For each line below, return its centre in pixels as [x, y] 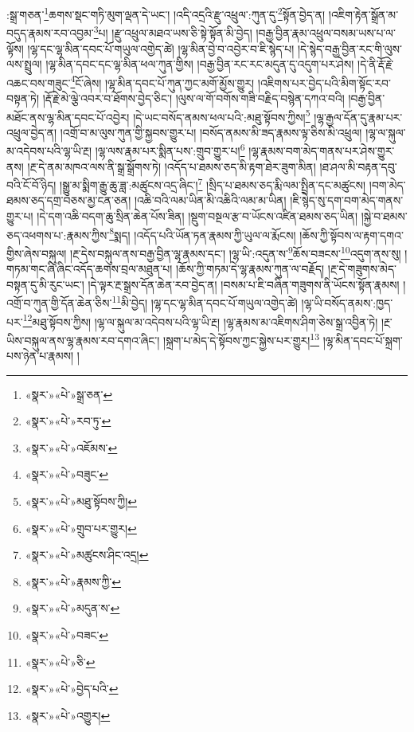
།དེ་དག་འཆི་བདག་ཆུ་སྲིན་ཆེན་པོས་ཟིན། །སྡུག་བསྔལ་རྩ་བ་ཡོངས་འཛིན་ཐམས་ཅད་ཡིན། [197, 216]
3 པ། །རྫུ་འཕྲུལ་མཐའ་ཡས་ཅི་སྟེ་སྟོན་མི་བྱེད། [173, 31]
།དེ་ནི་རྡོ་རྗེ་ [376, 64]
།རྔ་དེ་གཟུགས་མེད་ [362, 269]
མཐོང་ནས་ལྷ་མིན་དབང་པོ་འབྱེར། [68, 117]
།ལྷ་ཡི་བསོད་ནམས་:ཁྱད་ [347, 303]
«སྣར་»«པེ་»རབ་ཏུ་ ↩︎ [68, 421]
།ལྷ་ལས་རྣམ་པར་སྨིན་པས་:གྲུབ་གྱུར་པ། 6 [170, 150]
